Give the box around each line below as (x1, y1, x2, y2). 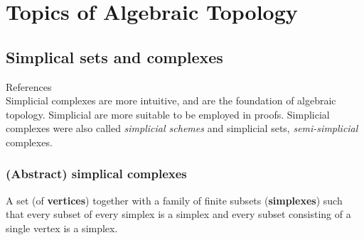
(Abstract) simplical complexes (6, 165, 187, 182)
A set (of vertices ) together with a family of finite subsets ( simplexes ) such (6, 192, 343, 207)
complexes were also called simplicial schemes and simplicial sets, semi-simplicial (6, 121, 358, 136)
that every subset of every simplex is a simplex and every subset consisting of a (6, 207, 351, 222)
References (6, 79, 52, 94)
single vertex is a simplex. (6, 220, 118, 235)
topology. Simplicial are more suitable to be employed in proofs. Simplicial (6, 107, 330, 121)
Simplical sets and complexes (6, 45, 223, 67)
